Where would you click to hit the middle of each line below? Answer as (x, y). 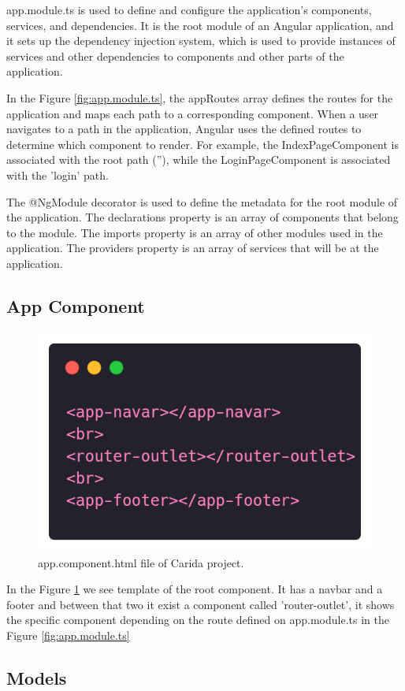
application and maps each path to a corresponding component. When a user (193, 113)
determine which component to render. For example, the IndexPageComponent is (203, 144)
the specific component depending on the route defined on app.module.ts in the (198, 620)
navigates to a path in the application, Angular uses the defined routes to (184, 129)
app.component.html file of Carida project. (141, 562)
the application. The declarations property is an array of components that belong (202, 217)
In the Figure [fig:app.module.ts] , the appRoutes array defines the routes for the (200, 97)
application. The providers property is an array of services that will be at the (193, 248)
